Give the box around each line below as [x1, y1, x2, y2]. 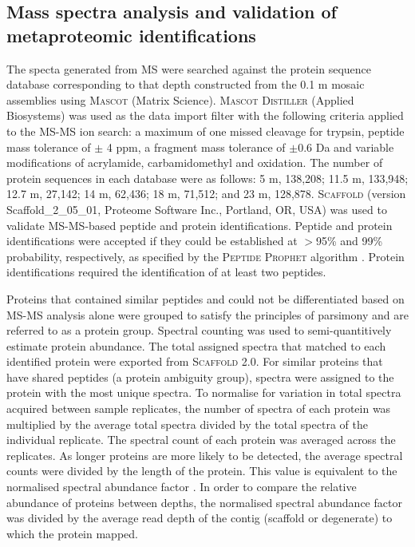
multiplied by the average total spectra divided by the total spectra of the [6, 415, 368, 432]
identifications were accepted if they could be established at [6, 232, 298, 249]
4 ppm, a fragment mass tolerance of [106, 138, 286, 155]
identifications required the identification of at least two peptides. [6, 264, 326, 280]
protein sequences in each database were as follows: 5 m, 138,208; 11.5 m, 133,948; [6, 169, 409, 186]
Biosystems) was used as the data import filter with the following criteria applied [6, 107, 404, 124]
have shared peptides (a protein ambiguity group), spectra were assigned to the [6, 368, 394, 385]
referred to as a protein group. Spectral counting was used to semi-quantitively [6, 322, 392, 339]
